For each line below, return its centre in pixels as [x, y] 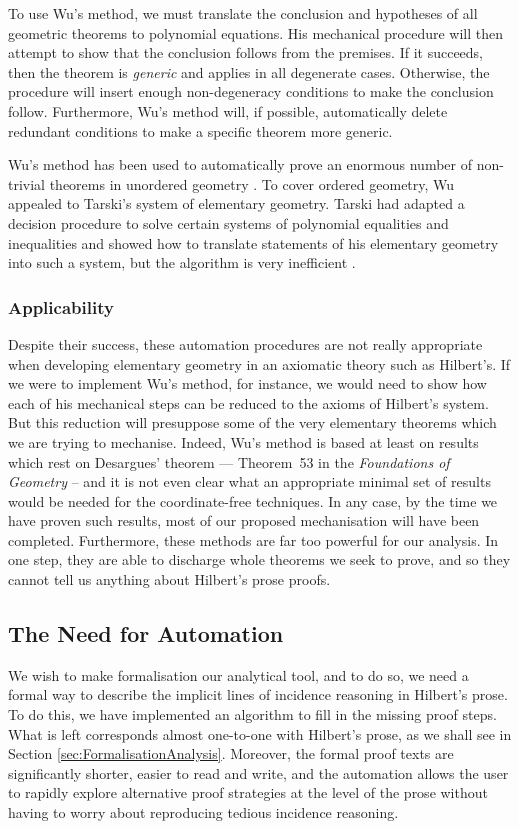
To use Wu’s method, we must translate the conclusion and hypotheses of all [243, 13]
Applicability [61, 306]
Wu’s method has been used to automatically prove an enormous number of [240, 164]
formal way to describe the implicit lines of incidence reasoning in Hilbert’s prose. [258, 694]
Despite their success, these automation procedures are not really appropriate [245, 343]
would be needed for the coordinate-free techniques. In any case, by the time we [253, 500]
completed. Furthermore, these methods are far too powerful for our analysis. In [253, 539]
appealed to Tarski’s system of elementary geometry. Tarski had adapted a [236, 203]
